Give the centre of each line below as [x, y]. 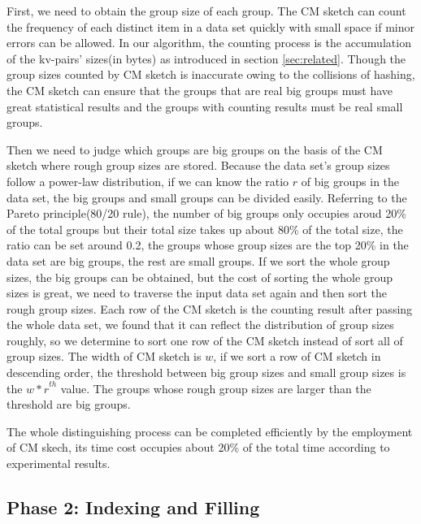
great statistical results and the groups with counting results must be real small [205, 106]
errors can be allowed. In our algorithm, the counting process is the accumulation [209, 43]
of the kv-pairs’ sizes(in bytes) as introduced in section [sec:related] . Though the [206, 58]
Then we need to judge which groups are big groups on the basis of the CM [195, 149]
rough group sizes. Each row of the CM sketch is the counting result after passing [210, 308]
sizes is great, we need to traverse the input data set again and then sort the [197, 293]
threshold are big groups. [69, 404]
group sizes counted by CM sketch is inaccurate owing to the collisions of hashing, [211, 74]
